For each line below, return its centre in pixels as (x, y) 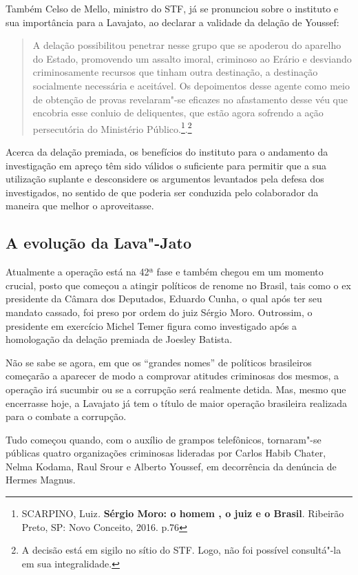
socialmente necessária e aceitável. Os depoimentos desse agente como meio (191, 85)
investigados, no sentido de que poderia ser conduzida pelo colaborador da (162, 192)
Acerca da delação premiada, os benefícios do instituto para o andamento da (167, 151)
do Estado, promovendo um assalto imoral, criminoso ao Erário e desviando (192, 58)
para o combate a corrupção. (66, 416)
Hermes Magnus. (41, 480)
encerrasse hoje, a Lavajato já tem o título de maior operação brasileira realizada (177, 402)
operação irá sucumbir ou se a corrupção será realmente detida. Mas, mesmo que (176, 389)
